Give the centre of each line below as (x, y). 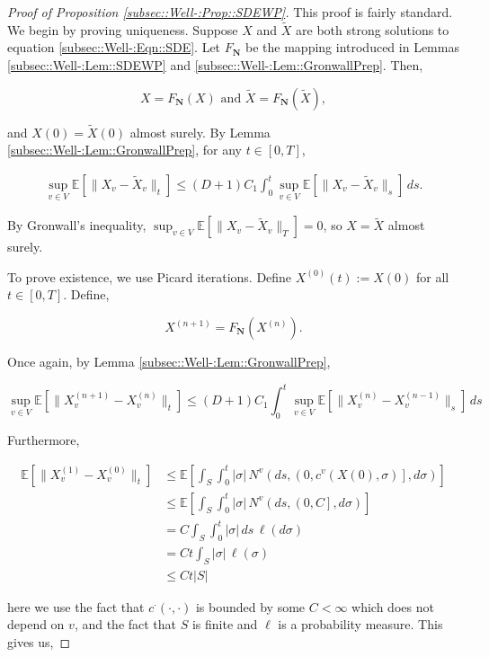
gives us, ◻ (39, 641)
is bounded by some (250, 606)
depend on (36, 624)
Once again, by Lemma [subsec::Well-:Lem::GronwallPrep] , (169, 362)
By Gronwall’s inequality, (77, 225)
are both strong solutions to (373, 29)
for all (432, 276)
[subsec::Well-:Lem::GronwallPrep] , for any (124, 150)
